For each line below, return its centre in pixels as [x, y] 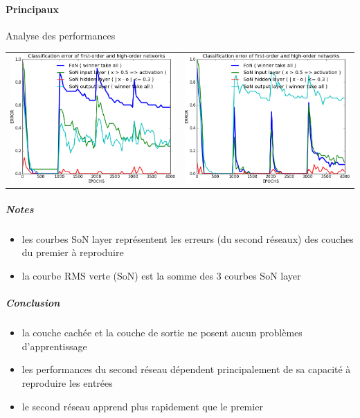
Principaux [32, 9]
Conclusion [33, 303]
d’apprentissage [54, 346]
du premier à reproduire [73, 252]
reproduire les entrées [67, 382]
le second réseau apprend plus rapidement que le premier [142, 406]
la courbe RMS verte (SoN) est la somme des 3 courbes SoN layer [161, 275]
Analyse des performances [61, 35]
